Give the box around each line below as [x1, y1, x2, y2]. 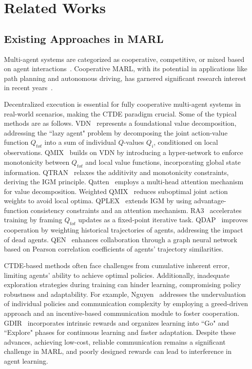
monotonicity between [4, 156, 70, 167]
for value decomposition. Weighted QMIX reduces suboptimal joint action [4, 186, 228, 196]
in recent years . [4, 82, 53, 93]
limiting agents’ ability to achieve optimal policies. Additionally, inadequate [4, 270, 230, 280]
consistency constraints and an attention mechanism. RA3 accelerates [30, 205, 242, 215]
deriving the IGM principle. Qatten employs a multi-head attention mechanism [4, 176, 244, 187]
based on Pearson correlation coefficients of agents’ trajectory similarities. [4, 244, 224, 254]
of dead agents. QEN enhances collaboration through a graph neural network [4, 234, 237, 244]
